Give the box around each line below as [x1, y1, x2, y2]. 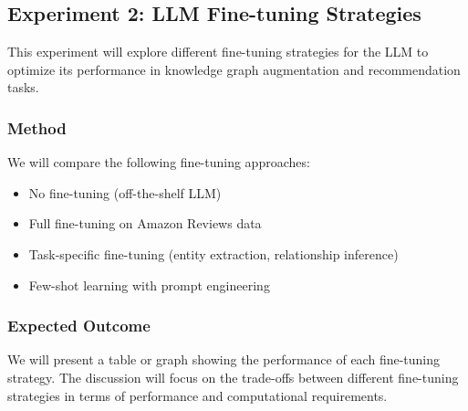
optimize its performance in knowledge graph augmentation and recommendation [7, 59, 461, 79]
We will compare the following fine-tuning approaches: [7, 153, 310, 172]
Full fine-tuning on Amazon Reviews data [28, 214, 262, 233]
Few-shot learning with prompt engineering [28, 275, 270, 294]
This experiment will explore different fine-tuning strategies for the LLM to [7, 42, 429, 61]
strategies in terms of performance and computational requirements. [7, 385, 388, 405]
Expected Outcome [7, 314, 151, 337]
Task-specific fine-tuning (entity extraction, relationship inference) [28, 244, 399, 263]
